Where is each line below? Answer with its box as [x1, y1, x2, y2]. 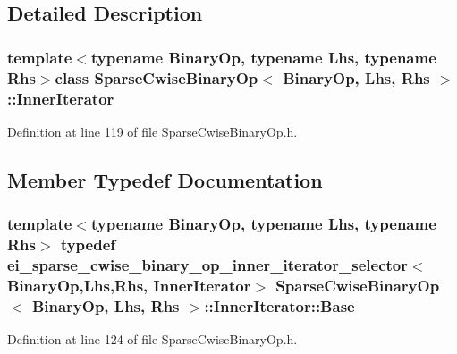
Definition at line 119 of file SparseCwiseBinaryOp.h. [7, 122, 298, 140]
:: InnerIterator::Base [204, 294, 355, 316]
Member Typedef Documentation [7, 165, 323, 193]
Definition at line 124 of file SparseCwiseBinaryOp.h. [7, 330, 298, 349]
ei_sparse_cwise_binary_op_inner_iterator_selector [7, 253, 408, 275]
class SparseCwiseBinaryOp [55, 66, 258, 88]
